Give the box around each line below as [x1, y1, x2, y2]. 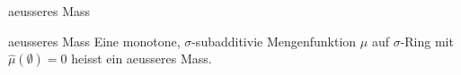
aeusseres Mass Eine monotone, [8, 31, 181, 50]
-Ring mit [400, 31, 454, 50]
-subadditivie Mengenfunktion [191, 31, 357, 50]
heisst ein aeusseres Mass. [71, 49, 212, 68]
